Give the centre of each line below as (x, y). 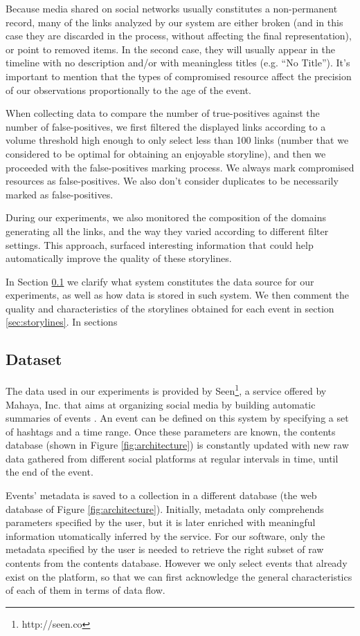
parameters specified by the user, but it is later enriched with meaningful (161, 522)
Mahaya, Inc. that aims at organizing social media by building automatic (161, 404)
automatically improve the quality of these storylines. (119, 258)
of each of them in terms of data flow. (85, 590)
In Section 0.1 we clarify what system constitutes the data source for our (160, 281)
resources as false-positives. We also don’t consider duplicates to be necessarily (172, 181)
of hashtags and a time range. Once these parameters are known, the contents (171, 431)
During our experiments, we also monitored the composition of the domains (166, 217)
